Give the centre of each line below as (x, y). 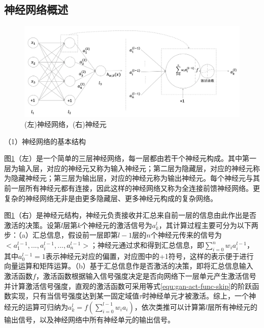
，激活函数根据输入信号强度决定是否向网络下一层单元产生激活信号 (146, 276)
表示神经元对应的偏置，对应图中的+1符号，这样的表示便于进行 (150, 256)
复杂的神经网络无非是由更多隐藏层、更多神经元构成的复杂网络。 (111, 198)
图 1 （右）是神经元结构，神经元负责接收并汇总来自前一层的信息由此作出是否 (130, 215)
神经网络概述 (36, 9)
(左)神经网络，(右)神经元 (65, 124)
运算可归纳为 (46, 306)
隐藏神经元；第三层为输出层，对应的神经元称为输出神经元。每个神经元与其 (135, 178)
